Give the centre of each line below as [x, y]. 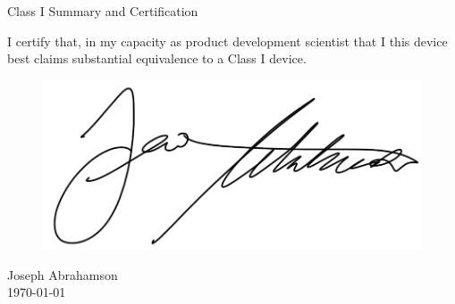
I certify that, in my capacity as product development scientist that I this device [227, 41]
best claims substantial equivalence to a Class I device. [157, 58]
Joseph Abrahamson [63, 274]
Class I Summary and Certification [103, 11]
